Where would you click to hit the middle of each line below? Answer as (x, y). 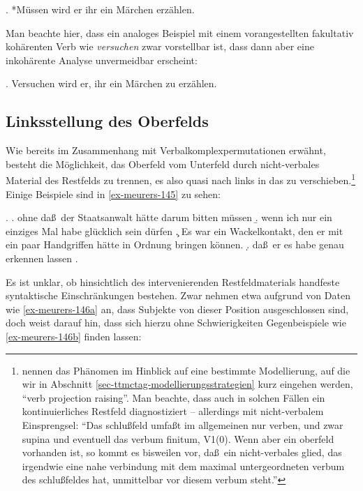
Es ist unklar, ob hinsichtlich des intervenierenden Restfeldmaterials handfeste (173, 281)
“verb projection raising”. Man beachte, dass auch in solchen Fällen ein (173, 397)
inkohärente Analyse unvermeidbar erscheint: (102, 60)
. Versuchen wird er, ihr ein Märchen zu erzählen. (111, 83)
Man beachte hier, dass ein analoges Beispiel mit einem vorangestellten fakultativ (180, 32)
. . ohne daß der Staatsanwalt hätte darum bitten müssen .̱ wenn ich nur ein (169, 217)
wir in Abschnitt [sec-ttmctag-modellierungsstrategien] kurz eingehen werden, (187, 384)
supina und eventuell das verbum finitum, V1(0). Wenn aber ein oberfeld (178, 438)
